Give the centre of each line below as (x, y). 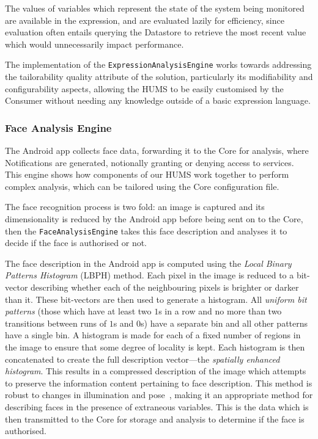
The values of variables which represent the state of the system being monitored (155, 8)
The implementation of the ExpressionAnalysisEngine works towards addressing (158, 64)
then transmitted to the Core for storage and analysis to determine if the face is (155, 419)
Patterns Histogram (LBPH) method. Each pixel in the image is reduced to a (150, 275)
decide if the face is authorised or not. (76, 243)
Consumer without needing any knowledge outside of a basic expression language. (158, 100)
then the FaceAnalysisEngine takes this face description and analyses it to (146, 230)
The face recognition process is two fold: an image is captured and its (135, 207)
